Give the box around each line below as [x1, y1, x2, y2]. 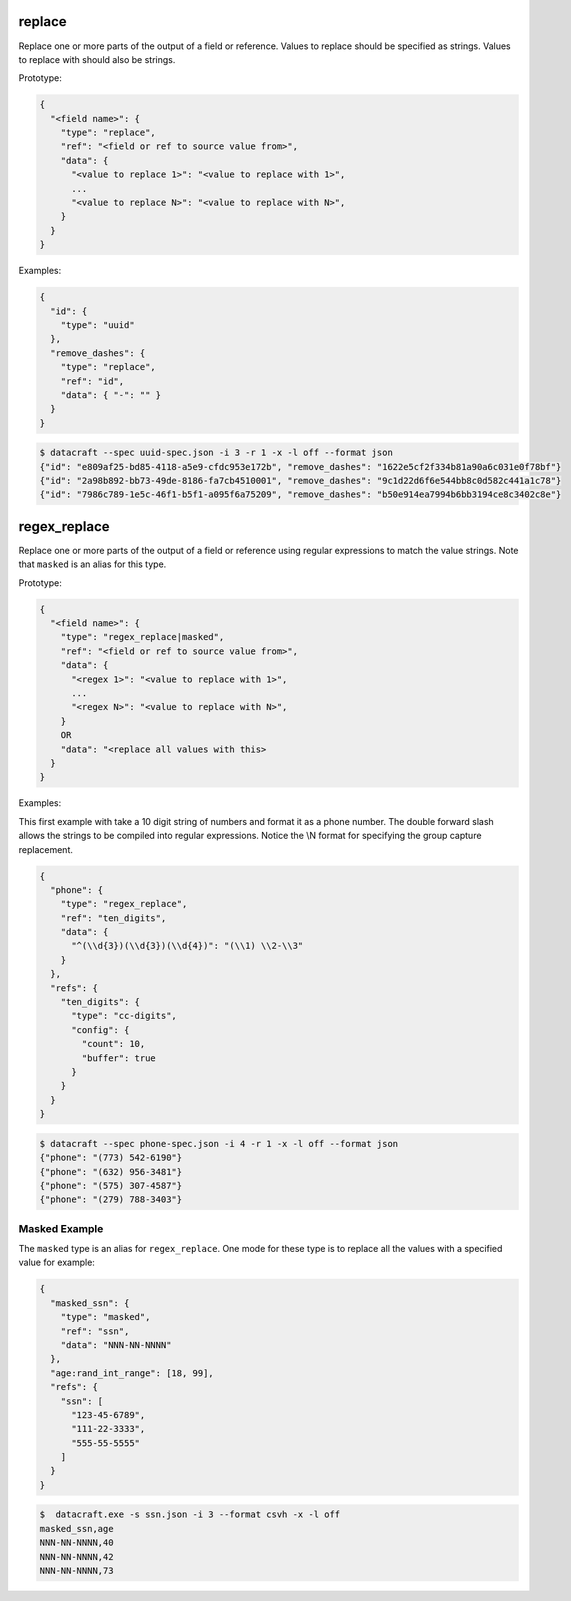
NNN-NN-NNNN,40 [39, 1537, 114, 1549]
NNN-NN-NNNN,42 [39, 1551, 114, 1562]
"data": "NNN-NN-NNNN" [60, 1339, 172, 1350]
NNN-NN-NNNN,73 [39, 1565, 114, 1577]
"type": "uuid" [60, 319, 135, 330]
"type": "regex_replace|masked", [60, 631, 225, 643]
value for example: [18, 1256, 95, 1269]
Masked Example [18, 1221, 104, 1235]
